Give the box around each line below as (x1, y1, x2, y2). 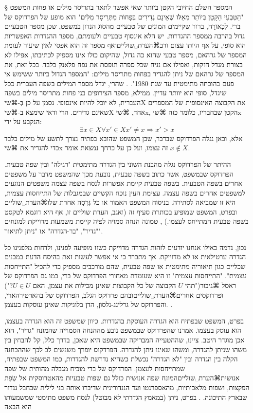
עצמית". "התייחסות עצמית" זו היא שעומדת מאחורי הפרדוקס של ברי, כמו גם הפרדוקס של (4, 270, 247, 281)
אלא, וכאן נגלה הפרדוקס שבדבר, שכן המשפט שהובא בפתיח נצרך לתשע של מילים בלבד (4, 133, 243, 143)
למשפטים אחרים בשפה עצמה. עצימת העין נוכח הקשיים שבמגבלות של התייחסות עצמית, (4, 187, 245, 198)
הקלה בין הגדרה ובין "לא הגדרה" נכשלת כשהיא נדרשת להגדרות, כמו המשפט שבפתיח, (4, 354, 238, 364)
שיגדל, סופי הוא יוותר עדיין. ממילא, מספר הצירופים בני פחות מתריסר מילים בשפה (4, 88, 227, 98)
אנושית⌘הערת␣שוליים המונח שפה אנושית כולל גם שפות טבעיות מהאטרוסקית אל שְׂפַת (4, 373, 240, 383)
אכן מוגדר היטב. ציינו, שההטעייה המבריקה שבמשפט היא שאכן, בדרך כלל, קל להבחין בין (4, 335, 245, 344)
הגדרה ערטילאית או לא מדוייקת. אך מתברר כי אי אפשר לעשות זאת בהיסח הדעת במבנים (4, 251, 246, 262)
